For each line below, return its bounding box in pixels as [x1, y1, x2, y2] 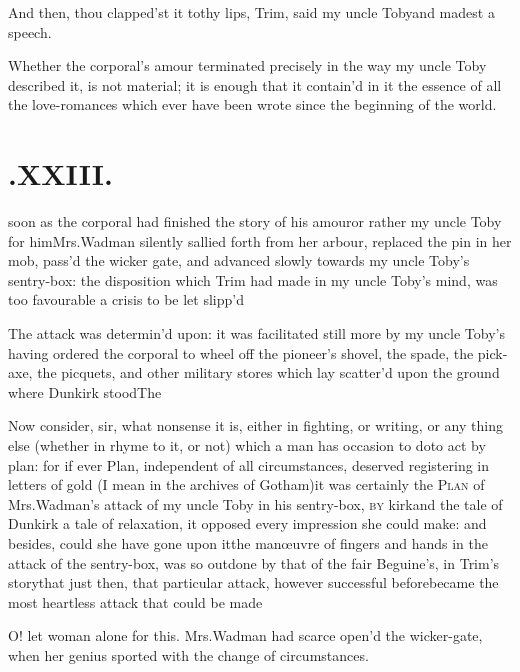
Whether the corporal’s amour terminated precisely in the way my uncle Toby [8, 55, 487, 76]
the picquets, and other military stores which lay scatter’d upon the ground [37, 362, 500, 383]
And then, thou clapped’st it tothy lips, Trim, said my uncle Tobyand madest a [8, 2, 495, 22]
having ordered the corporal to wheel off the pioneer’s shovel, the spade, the [8, 342, 474, 363]
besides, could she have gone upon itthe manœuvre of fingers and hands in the [8, 533, 488, 553]
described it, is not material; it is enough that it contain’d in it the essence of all [8, 74, 502, 95]
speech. [8, 21, 52, 42]
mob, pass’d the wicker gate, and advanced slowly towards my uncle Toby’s [8, 250, 470, 271]
